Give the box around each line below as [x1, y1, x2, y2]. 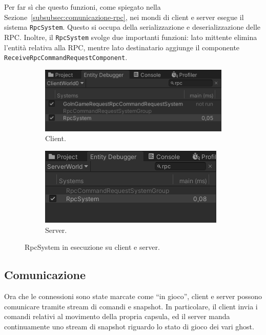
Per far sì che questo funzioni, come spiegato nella [4, 2, 161, 12]
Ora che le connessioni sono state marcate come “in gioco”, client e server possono [4, 291, 262, 302]
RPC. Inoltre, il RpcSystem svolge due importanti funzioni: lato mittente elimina [4, 31, 257, 42]
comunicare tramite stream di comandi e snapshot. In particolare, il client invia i [4, 301, 258, 311]
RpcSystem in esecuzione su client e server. [25, 242, 160, 252]
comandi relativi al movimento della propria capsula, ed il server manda [4, 311, 230, 322]
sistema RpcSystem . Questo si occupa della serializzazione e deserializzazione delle [4, 22, 261, 32]
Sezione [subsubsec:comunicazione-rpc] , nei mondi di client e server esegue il [4, 11, 244, 22]
